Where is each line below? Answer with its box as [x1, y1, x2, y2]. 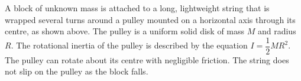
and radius [257, 25, 296, 37]
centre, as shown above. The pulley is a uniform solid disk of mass [5, 25, 245, 37]
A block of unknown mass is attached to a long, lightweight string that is [5, 2, 270, 14]
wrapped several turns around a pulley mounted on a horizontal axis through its [5, 13, 296, 25]
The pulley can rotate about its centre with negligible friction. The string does [5, 53, 289, 66]
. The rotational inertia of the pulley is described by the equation [11, 39, 248, 51]
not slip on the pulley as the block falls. [5, 65, 148, 77]
